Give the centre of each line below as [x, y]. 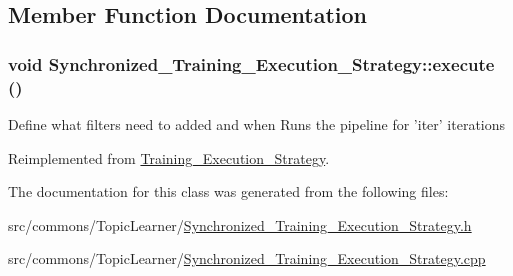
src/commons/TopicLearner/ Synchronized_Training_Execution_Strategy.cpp [247, 258]
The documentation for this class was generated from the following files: [228, 191]
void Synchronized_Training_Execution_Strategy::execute [251, 63]
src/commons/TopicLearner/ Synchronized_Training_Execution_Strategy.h [240, 224]
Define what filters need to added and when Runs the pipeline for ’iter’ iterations [257, 123]
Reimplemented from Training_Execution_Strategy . [169, 157]
